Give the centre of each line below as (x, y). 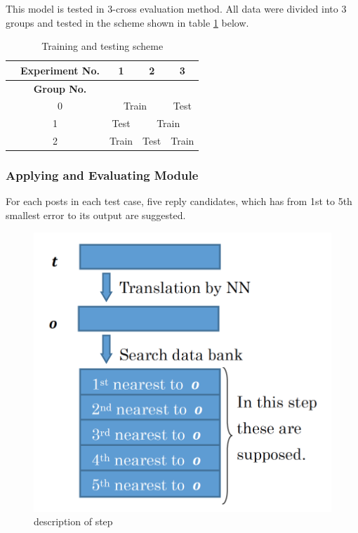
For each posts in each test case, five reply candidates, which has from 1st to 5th (179, 201)
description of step (73, 521)
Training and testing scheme (102, 46)
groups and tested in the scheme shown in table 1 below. (127, 22)
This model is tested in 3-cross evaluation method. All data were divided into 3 (176, 8)
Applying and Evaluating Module (102, 175)
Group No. (60, 88)
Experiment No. (60, 70)
